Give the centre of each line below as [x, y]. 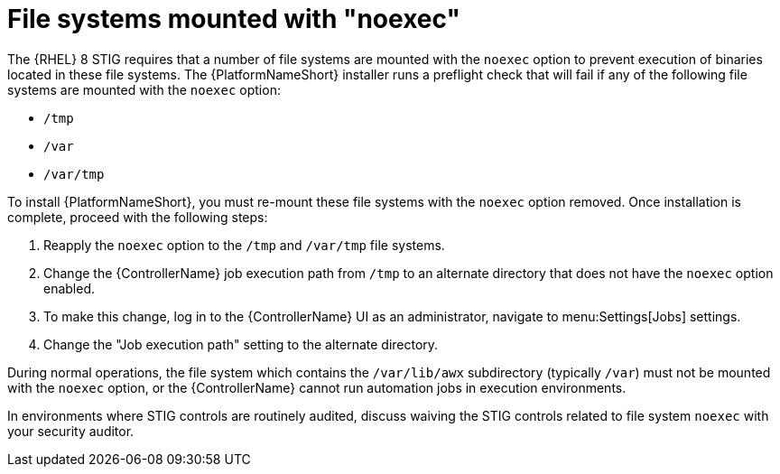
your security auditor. [71, 431]
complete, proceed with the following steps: [138, 217]
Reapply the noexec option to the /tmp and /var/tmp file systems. [244, 245]
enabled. [70, 288]
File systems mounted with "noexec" [234, 19]
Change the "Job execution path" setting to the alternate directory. [241, 344]
